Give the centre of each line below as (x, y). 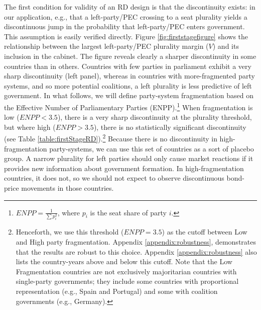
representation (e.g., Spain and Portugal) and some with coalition (117, 291)
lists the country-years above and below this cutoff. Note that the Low (124, 261)
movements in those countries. (68, 188)
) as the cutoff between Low (205, 232)
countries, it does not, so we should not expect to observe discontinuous (114, 178)
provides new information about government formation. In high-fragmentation (124, 168)
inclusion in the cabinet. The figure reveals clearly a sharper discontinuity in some (130, 56)
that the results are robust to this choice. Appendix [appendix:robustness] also (136, 251)
